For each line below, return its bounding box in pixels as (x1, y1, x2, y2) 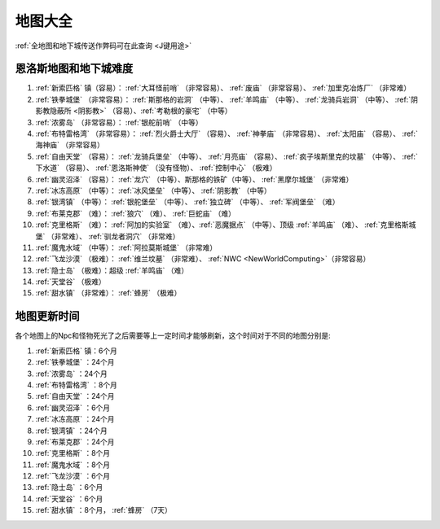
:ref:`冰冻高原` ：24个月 (35, 414, 115, 424)
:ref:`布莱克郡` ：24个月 (35, 436, 115, 447)
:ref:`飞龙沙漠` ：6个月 (35, 471, 111, 481)
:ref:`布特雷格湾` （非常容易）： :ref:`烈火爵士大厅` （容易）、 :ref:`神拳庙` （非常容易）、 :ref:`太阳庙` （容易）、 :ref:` (35, 129, 419, 138)
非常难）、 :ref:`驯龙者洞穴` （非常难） (54, 231, 180, 241)
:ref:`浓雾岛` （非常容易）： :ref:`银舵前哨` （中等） (35, 117, 203, 127)
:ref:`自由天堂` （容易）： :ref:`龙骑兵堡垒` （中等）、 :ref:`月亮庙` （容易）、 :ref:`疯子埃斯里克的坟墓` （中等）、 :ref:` (35, 151, 419, 161)
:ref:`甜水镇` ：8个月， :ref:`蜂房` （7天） (35, 505, 173, 515)
